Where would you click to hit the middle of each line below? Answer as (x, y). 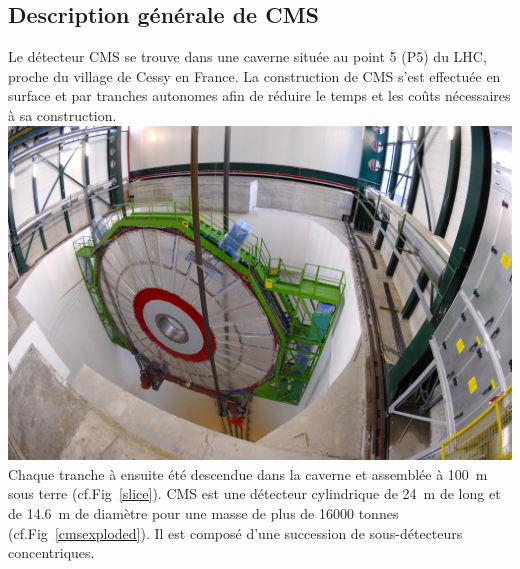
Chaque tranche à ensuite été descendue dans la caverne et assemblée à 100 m (248, 473)
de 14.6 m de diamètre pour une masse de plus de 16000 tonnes (203, 513)
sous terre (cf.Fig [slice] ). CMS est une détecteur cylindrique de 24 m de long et (254, 493)
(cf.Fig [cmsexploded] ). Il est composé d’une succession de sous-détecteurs (235, 532)
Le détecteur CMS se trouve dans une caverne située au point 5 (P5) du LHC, (247, 56)
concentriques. (51, 552)
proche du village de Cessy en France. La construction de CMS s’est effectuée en (254, 75)
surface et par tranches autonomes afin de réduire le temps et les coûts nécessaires (259, 95)
